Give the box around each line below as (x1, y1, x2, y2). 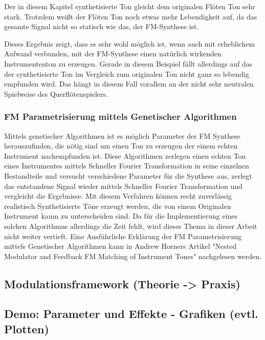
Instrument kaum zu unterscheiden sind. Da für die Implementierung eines (4, 210, 238, 221)
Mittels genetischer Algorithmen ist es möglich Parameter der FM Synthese (4, 130, 240, 141)
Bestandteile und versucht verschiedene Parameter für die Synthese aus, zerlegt (4, 170, 252, 181)
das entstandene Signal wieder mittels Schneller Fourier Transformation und (4, 180, 242, 191)
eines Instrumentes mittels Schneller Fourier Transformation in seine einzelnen (4, 160, 249, 171)
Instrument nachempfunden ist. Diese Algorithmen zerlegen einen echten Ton (4, 150, 246, 161)
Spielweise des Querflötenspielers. (4, 88, 108, 99)
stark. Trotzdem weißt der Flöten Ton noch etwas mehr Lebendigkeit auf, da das (4, 11, 257, 22)
